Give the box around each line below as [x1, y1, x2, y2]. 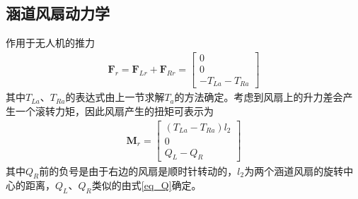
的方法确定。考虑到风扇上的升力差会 [174, 90, 343, 104]
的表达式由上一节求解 [65, 90, 165, 104]
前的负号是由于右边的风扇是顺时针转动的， [39, 163, 238, 178]
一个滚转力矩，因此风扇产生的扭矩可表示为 [15, 103, 214, 118]
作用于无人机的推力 [6, 35, 95, 50]
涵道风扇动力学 [6, 2, 110, 24]
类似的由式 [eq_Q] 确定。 [91, 178, 202, 193]
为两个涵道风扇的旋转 [244, 163, 344, 178]
